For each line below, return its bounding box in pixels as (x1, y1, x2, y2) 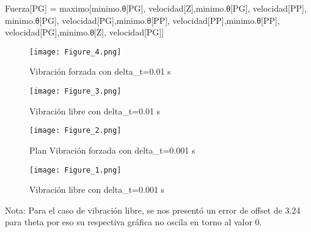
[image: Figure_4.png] (29, 47, 122, 56)
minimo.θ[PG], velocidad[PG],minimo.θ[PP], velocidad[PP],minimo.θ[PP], (5, 13, 280, 26)
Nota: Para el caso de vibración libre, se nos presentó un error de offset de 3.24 (5, 203, 301, 216)
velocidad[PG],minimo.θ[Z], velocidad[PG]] (5, 26, 164, 39)
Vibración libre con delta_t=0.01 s (29, 104, 161, 117)
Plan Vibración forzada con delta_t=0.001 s (29, 143, 196, 156)
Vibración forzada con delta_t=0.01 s (29, 65, 171, 78)
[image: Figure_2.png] (29, 126, 122, 135)
